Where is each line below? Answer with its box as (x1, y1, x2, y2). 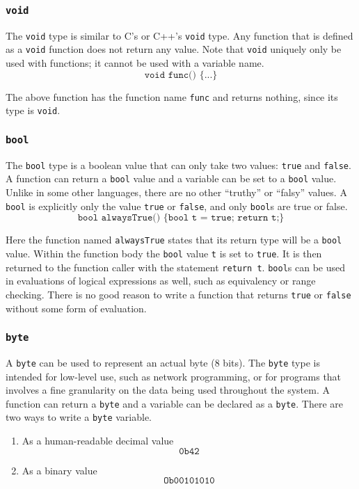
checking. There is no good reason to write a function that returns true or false (6, 287, 351, 301)
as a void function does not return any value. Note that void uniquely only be (6, 42, 342, 56)
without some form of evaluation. (6, 300, 147, 315)
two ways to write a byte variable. (6, 410, 152, 424)
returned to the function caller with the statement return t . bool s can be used (6, 259, 345, 274)
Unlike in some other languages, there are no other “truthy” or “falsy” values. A (6, 185, 347, 200)
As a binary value (22, 463, 97, 477)
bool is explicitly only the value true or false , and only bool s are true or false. (6, 198, 348, 213)
